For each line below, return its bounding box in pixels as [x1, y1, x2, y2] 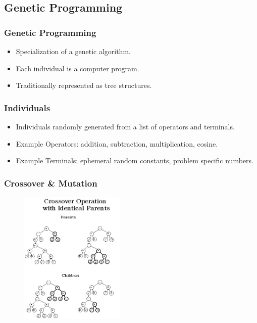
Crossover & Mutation [4, 176, 97, 189]
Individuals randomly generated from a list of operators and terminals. [16, 121, 235, 131]
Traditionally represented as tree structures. [16, 80, 152, 90]
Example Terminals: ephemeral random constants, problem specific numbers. [16, 155, 253, 166]
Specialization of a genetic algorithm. [16, 46, 131, 56]
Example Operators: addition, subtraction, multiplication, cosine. [16, 138, 218, 149]
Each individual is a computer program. [16, 63, 139, 73]
